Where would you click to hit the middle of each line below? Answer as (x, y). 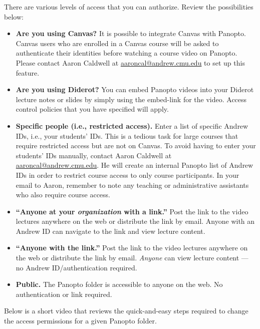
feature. (28, 72)
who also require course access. (63, 195)
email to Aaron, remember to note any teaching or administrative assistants (132, 185)
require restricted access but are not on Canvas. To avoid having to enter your (136, 145)
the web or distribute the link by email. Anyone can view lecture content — (132, 258)
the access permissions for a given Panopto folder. (80, 321)
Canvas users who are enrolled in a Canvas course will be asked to (117, 43)
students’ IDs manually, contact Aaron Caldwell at (94, 155)
